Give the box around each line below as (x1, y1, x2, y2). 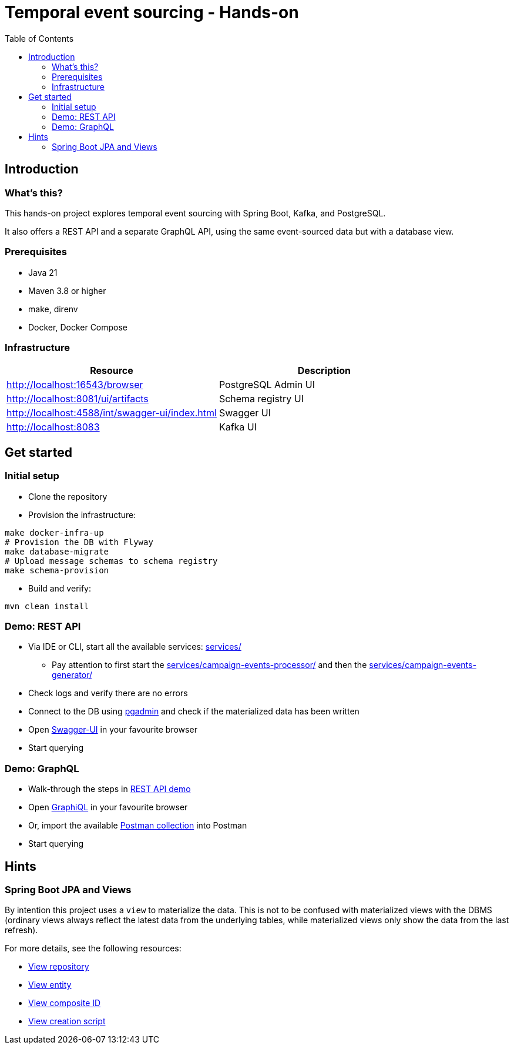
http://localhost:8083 (6, 421, 100, 433)
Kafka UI (219, 421, 257, 433)
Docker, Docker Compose (28, 322, 128, 332)
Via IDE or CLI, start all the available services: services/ (28, 642, 241, 652)
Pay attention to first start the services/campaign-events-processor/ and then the (52, 660, 367, 670)
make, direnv (28, 303, 78, 314)
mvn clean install (5, 601, 89, 611)
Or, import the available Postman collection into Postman (28, 820, 247, 831)
